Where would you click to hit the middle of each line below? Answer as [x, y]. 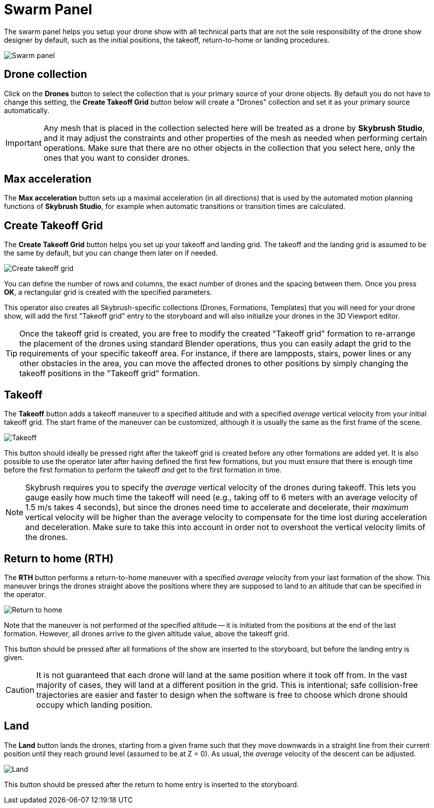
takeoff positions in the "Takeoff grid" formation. [110, 373]
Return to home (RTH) [59, 558]
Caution [20, 690]
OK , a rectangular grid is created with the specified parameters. [108, 292]
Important [24, 143]
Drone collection [46, 74]
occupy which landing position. [94, 705]
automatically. [27, 110]
